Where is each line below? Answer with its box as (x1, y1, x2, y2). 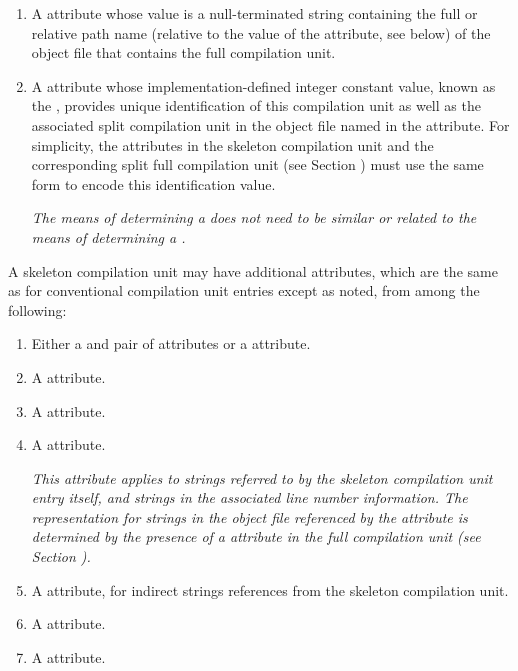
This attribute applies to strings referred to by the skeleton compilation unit (31, 467, 493, 488)
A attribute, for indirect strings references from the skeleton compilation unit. (31, 579, 509, 600)
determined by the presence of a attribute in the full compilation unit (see (31, 526, 481, 547)
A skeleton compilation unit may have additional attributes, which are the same (8, 260, 498, 281)
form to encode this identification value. (31, 173, 276, 194)
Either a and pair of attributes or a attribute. (31, 333, 311, 354)
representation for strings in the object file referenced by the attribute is (31, 506, 468, 527)
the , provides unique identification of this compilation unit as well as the (31, 95, 481, 116)
